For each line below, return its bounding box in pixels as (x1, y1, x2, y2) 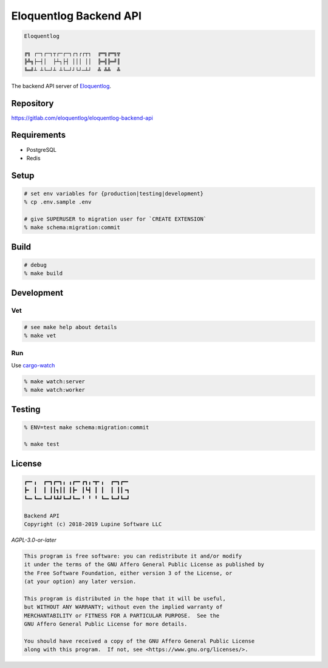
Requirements (11, 130, 66, 140)
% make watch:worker (24, 386, 85, 394)
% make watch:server (24, 378, 85, 385)
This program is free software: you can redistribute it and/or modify (24, 553, 242, 559)
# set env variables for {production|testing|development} (24, 190, 203, 197)
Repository (11, 98, 54, 109)
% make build (24, 270, 63, 277)
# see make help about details (24, 324, 118, 330)
